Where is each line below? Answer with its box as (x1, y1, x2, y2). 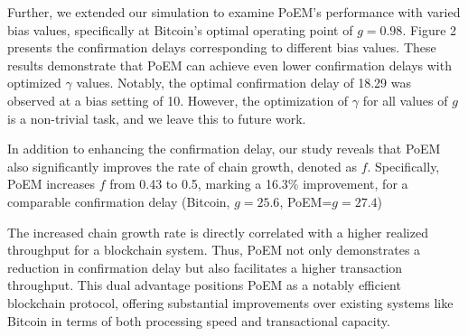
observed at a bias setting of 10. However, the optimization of (7, 90, 349, 109)
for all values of (362, 90, 448, 109)
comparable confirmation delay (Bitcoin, (7, 191, 230, 210)
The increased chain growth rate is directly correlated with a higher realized (7, 222, 428, 241)
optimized (7, 73, 61, 92)
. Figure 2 (402, 20, 457, 39)
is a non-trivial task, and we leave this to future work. (7, 108, 306, 127)
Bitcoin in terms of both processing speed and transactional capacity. (7, 311, 390, 330)
